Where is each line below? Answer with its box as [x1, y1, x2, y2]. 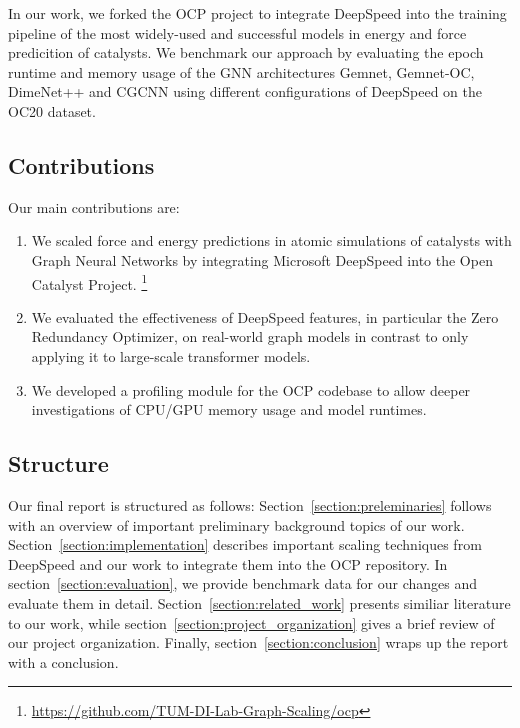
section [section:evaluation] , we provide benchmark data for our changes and [8, 573, 478, 594]
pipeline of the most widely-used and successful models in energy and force [8, 22, 467, 43]
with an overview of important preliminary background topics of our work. [8, 514, 465, 535]
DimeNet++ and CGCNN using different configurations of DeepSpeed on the [8, 81, 483, 102]
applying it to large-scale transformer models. [31, 345, 311, 366]
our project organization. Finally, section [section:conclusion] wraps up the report [8, 632, 509, 653]
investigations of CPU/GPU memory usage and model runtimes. [31, 399, 427, 420]
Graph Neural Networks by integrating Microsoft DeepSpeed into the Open [31, 249, 493, 270]
